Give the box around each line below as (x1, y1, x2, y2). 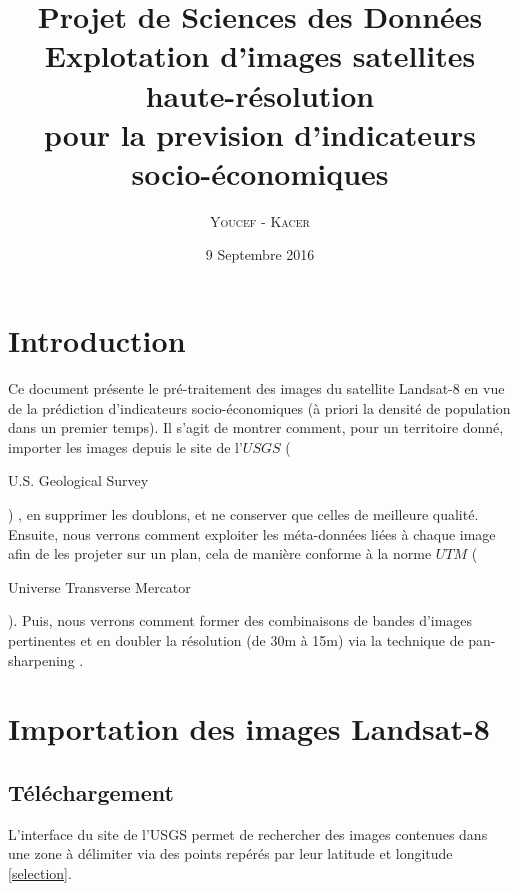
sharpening (8, 649, 75, 670)
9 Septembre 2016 (205, 244, 315, 265)
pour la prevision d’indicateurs (44, 113, 476, 154)
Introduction (8, 320, 186, 361)
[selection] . (8, 862, 72, 883)
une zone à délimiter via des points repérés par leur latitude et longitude (8, 843, 453, 864)
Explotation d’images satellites (44, 35, 476, 76)
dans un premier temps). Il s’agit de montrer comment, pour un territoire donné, (8, 417, 504, 438)
